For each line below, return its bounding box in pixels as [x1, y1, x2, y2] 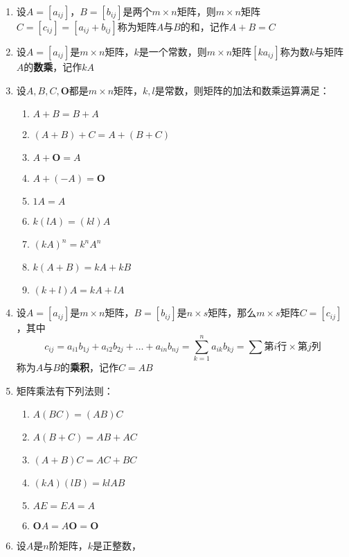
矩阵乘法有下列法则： [16, 383, 114, 397]
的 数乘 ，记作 [24, 60, 82, 74]
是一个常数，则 [138, 44, 207, 58]
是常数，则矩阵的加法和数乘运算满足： [154, 83, 330, 97]
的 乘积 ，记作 [60, 359, 118, 374]
